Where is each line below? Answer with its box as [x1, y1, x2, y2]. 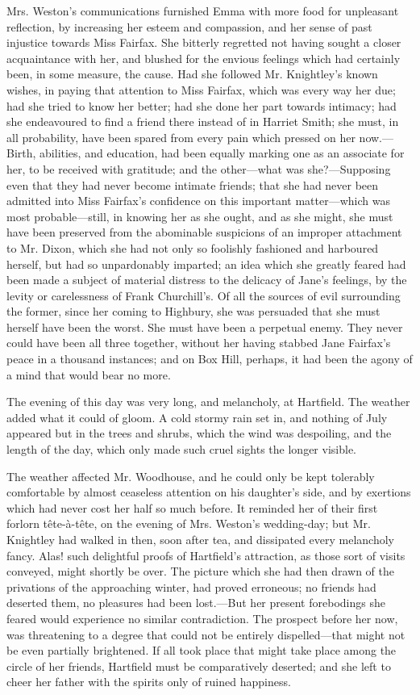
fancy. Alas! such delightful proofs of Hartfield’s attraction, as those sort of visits [6, 546, 405, 563]
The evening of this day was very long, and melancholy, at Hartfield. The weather [6, 393, 410, 410]
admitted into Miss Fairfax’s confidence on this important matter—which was [6, 192, 390, 209]
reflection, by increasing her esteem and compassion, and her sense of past [6, 18, 372, 35]
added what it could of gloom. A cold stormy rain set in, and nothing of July [6, 408, 388, 425]
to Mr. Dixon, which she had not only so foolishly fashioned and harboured [6, 239, 379, 256]
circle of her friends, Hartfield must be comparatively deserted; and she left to [6, 657, 391, 674]
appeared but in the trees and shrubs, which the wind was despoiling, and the [6, 425, 392, 442]
